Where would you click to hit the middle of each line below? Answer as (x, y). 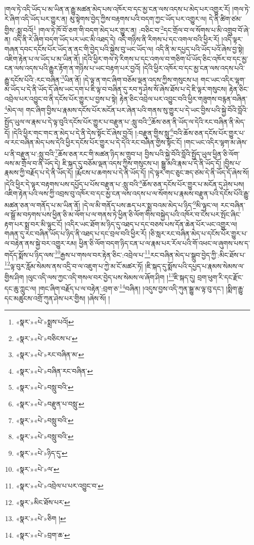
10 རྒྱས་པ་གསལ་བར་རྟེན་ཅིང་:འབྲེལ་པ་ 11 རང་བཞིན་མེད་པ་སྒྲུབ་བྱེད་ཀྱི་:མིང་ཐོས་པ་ (150, 254)
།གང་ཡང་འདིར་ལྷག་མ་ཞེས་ (216, 142)
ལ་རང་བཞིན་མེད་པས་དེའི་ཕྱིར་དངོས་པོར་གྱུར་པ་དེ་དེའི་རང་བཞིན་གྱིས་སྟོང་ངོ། (93, 142)
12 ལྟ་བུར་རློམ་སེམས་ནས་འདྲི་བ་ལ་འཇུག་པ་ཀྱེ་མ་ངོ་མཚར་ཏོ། (74, 265)
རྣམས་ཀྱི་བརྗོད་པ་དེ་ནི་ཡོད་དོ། (39, 172)
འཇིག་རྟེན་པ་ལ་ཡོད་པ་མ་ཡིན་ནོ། (42, 58)
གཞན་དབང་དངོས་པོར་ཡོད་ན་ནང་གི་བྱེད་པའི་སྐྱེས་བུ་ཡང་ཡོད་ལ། (79, 49)
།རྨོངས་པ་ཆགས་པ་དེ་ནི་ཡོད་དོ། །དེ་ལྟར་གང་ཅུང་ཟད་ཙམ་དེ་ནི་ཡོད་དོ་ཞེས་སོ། (162, 172)
